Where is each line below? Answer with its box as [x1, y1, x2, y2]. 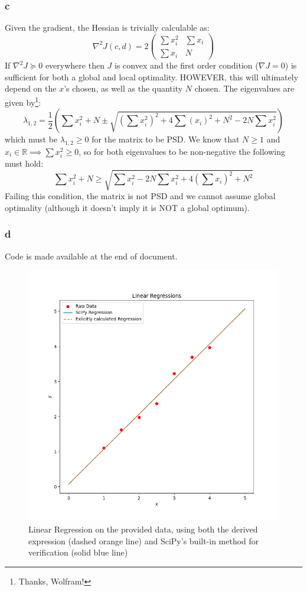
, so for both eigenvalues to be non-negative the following [79, 145, 285, 158]
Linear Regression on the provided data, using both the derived [28, 522, 258, 535]
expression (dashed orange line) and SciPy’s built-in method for [28, 534, 259, 547]
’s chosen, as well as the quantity [64, 82, 183, 95]
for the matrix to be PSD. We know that [92, 133, 240, 145]
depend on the [5, 82, 57, 95]
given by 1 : [5, 94, 41, 108]
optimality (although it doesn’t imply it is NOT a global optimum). [5, 201, 250, 213]
